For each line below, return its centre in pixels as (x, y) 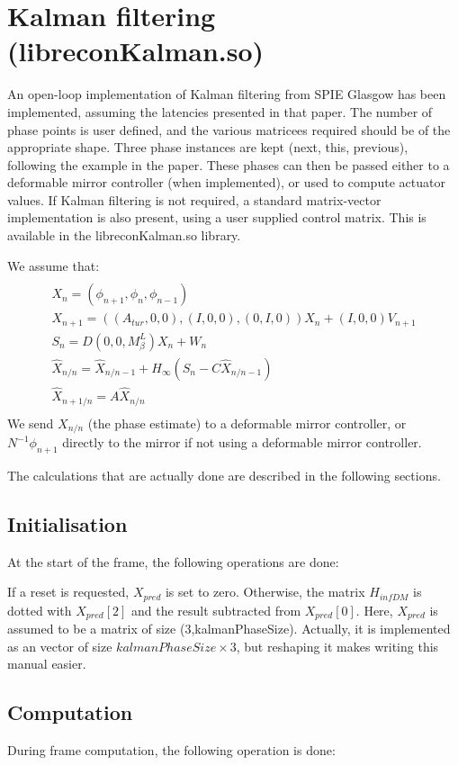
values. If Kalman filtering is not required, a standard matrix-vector (194, 199)
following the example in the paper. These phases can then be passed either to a (229, 164)
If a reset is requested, (68, 592)
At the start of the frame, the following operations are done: (173, 561)
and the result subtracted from (216, 610)
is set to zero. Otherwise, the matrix (265, 592)
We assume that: (54, 265)
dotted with (40, 610)
